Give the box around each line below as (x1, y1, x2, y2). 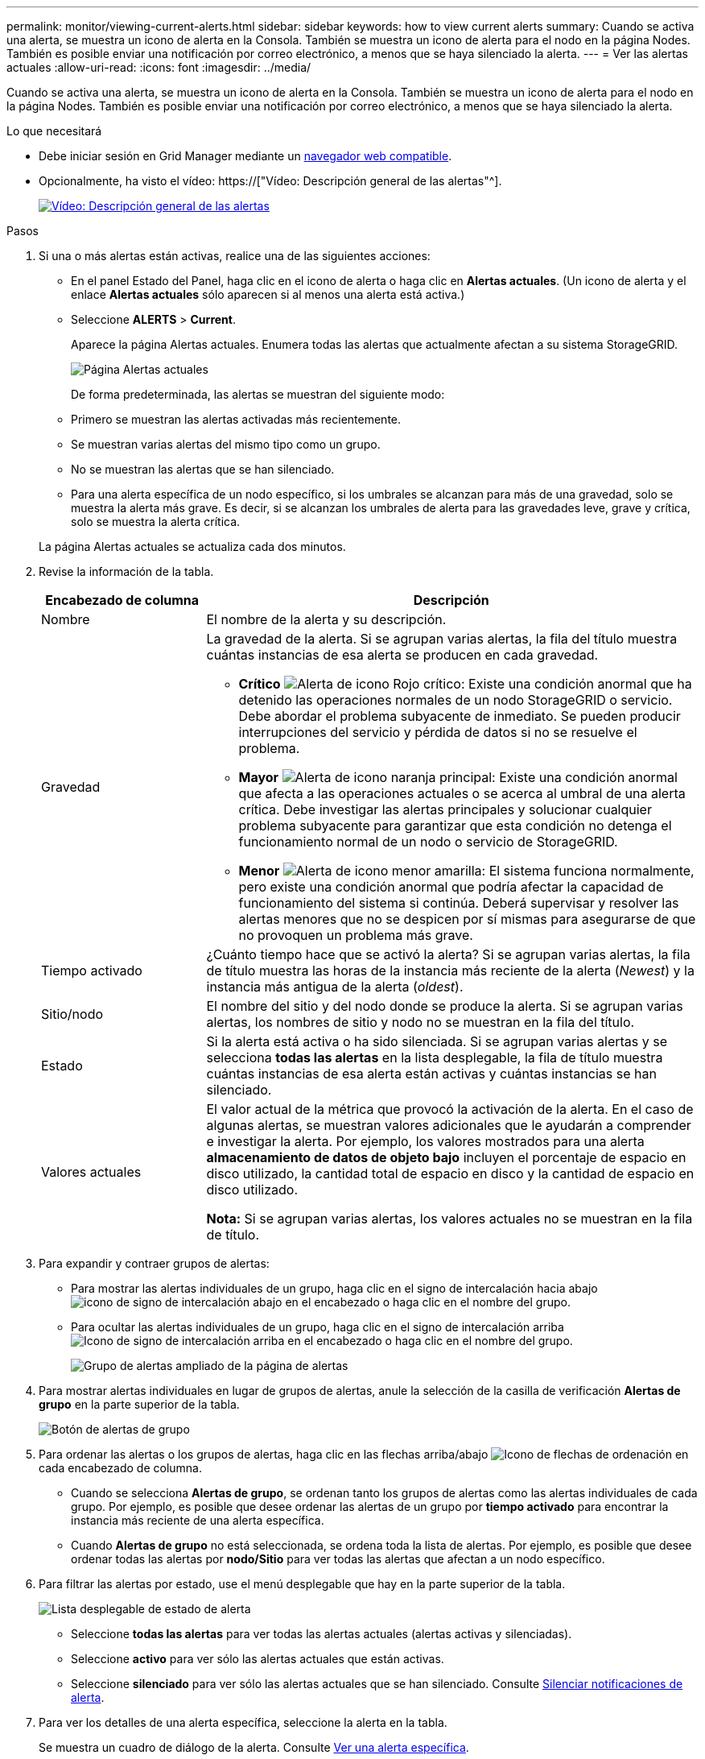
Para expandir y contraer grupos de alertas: (39, 1256, 270, 1270)
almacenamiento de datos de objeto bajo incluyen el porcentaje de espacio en (206, 1149, 686, 1165)
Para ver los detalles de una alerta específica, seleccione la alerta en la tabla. (39, 1716, 447, 1729)
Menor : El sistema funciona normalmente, (238, 863, 695, 879)
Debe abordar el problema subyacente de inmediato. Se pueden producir (238, 708, 681, 724)
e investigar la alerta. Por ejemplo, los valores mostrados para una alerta (206, 1133, 645, 1149)
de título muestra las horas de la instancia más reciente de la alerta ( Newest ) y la (206, 962, 695, 979)
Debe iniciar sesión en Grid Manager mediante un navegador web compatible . (39, 149, 452, 163)
